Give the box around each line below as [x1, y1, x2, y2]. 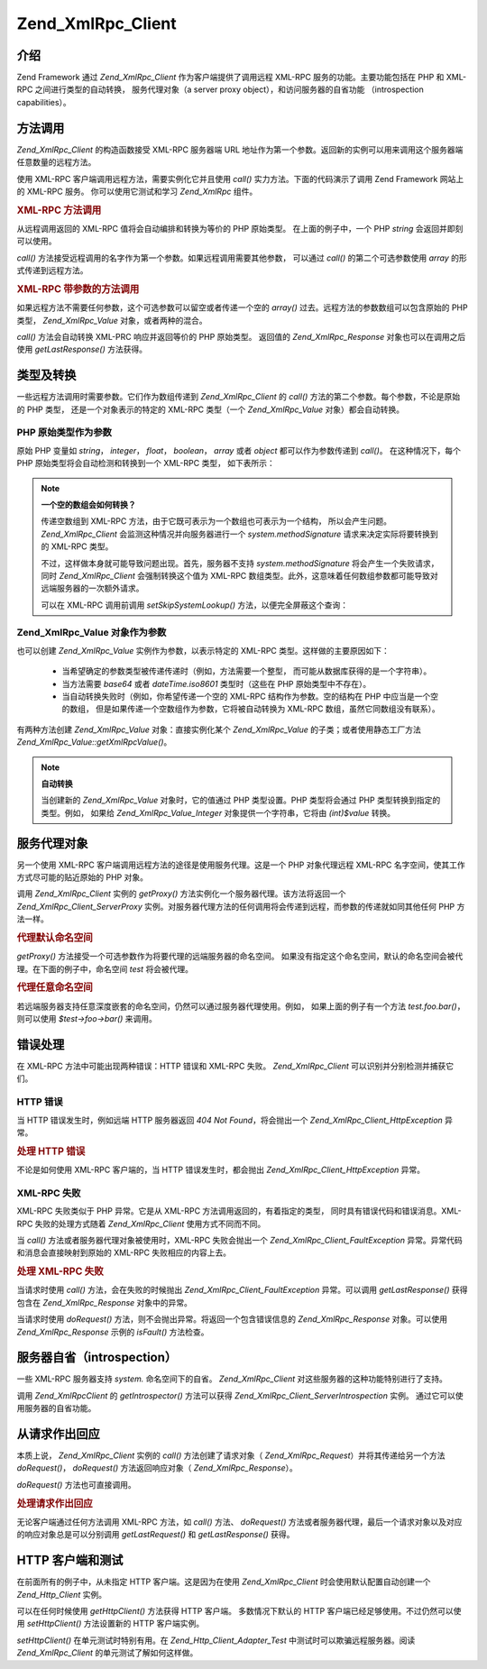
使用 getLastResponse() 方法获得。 [16, 344, 148, 355]
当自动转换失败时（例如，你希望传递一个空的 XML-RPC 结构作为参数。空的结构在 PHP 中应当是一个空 [61, 691, 439, 702]
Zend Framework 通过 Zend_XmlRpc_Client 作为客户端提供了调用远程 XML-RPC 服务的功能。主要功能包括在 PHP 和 [16, 72, 445, 83]
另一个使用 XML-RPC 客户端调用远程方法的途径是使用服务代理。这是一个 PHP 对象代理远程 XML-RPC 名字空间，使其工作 [16, 859, 465, 870]
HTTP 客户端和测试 [16, 1553, 124, 1568]
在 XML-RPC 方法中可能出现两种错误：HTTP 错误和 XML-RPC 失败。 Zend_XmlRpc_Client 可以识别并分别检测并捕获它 [16, 1060, 455, 1071]
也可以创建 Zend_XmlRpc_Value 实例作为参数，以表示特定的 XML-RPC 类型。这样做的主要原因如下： [16, 645, 390, 656]
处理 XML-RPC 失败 [16, 1265, 104, 1278]
